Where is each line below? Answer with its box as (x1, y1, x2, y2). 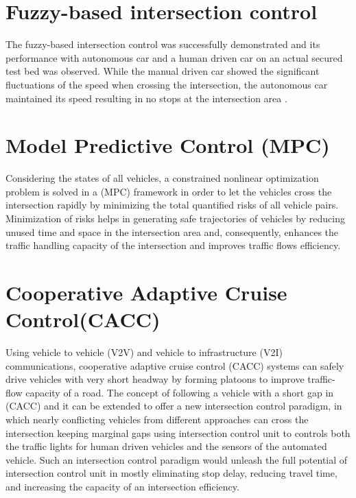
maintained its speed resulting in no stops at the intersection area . (5, 91, 287, 105)
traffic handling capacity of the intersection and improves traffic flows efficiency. (5, 238, 341, 252)
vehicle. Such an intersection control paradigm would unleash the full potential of (5, 452, 348, 466)
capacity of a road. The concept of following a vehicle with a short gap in (25, 385, 334, 399)
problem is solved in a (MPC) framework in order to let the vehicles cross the (5, 184, 332, 198)
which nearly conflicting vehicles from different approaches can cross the (5, 412, 309, 427)
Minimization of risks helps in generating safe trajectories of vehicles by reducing (5, 211, 345, 225)
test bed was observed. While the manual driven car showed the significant (5, 64, 320, 78)
